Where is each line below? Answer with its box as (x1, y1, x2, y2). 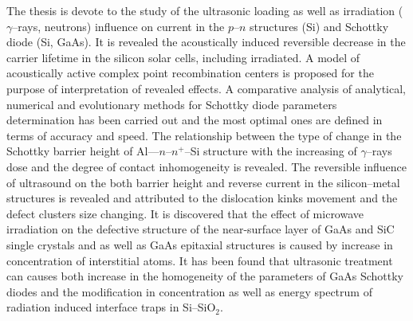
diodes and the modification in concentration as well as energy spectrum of (6, 283, 372, 299)
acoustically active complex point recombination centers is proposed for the (6, 65, 374, 81)
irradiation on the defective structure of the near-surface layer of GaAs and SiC (6, 221, 395, 237)
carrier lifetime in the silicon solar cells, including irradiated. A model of (6, 49, 360, 65)
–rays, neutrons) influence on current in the (12, 18, 225, 34)
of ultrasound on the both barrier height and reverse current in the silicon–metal (6, 174, 400, 190)
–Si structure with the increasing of (184, 143, 357, 159)
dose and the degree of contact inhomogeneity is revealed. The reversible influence (6, 158, 407, 174)
